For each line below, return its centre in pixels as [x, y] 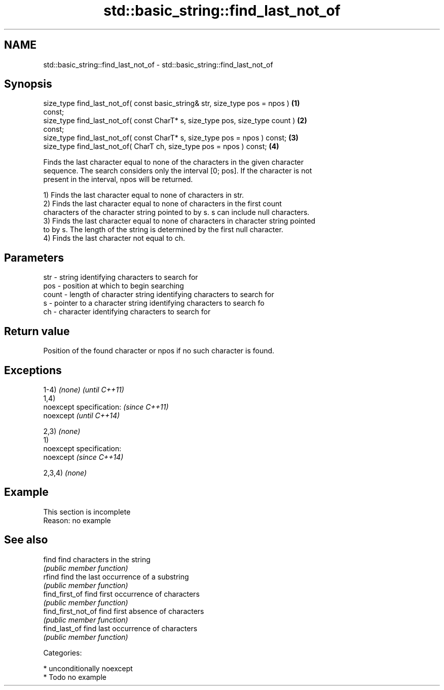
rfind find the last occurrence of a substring [116, 576]
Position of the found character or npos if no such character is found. [159, 351]
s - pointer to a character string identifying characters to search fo [154, 303]
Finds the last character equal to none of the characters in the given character [174, 162]
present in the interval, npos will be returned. [118, 179]
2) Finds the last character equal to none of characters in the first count [162, 204]
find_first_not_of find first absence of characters [124, 611]
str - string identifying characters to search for [121, 277]
